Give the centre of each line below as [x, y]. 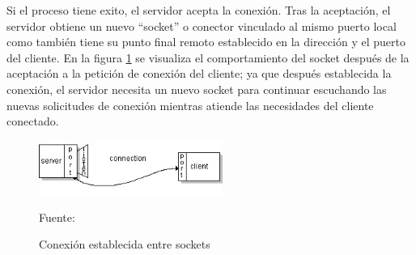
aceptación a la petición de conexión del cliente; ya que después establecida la [199, 73]
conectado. [33, 121]
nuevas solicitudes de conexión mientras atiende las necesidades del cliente [190, 105]
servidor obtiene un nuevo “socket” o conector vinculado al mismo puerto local [202, 25]
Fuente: [57, 217]
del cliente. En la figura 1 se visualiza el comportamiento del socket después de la [208, 57]
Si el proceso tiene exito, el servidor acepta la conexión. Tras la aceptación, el [199, 10]
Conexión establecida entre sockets [125, 244]
